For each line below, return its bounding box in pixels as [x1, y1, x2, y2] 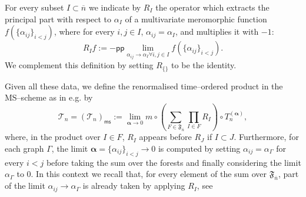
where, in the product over [5, 131, 101, 143]
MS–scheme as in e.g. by [5, 91, 93, 103]
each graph [5, 142, 44, 154]
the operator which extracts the [155, 1, 270, 13]
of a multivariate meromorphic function [125, 12, 267, 25]
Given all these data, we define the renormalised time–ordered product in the [5, 79, 283, 92]
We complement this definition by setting [5, 59, 154, 71]
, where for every [54, 25, 115, 38]
